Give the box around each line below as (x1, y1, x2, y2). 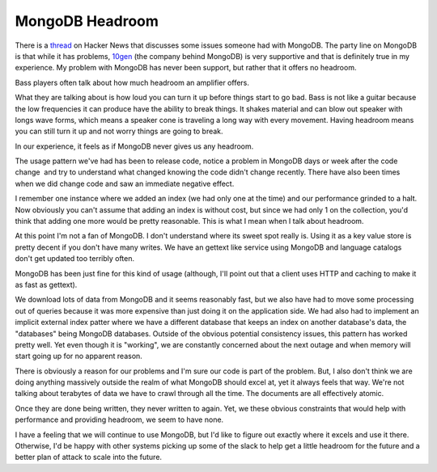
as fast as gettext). (15, 280, 78, 289)
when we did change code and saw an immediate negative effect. (15, 179, 235, 188)
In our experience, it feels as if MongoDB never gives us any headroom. (15, 141, 254, 151)
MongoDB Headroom (15, 12, 159, 30)
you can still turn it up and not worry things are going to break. (15, 126, 223, 137)
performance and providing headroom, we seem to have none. (15, 415, 224, 424)
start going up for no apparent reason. (15, 352, 143, 361)
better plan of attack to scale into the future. (15, 453, 162, 462)
